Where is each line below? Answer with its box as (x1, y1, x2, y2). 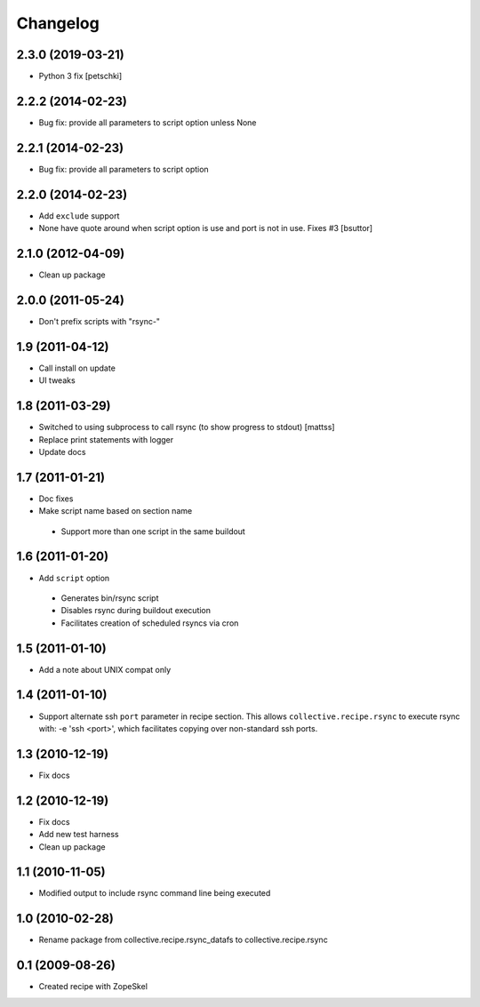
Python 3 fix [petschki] (38, 71, 123, 82)
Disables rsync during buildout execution (60, 605, 212, 616)
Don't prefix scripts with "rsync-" (38, 316, 160, 326)
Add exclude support (38, 210, 120, 221)
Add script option (38, 572, 110, 583)
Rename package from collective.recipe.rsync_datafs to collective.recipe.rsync (38, 934, 328, 946)
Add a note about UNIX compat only (38, 664, 172, 675)
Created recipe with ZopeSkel (38, 981, 148, 992)
